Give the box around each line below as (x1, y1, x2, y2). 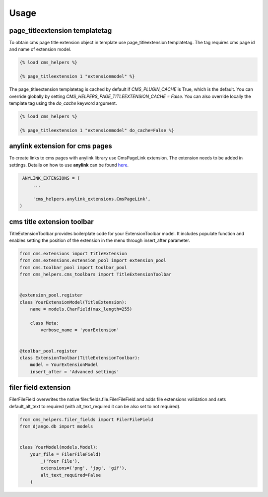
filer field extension (9, 383, 71, 392)
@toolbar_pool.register (19, 348, 78, 354)
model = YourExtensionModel (30, 362, 99, 367)
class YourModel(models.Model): (19, 444, 99, 450)
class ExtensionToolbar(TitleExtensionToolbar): (19, 355, 140, 360)
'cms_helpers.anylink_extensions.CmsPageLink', (32, 196, 151, 202)
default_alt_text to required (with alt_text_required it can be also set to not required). (9, 403, 181, 409)
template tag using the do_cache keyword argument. (9, 100, 117, 106)
